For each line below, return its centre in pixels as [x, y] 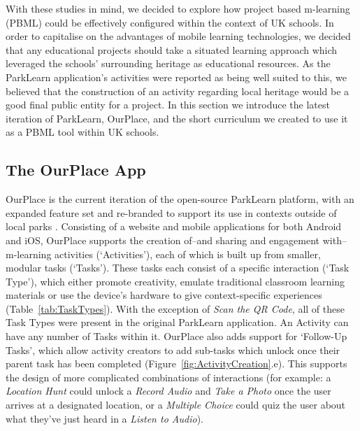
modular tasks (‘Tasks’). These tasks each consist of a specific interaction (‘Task [178, 268]
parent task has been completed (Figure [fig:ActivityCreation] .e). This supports [177, 363]
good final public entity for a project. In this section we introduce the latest [168, 105]
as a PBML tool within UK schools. [82, 132]
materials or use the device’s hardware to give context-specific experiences [164, 295]
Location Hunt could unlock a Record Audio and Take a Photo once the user [168, 391]
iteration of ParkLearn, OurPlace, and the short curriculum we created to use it [177, 118]
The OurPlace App [76, 170]
